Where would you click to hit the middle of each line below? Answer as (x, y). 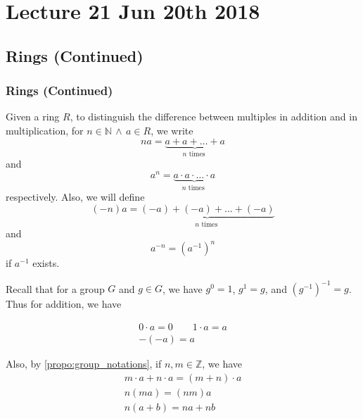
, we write (172, 130)
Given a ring (33, 117)
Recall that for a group (55, 288)
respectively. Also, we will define (75, 197)
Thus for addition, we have (64, 304)
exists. (46, 263)
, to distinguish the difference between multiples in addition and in (214, 117)
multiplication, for (45, 130)
